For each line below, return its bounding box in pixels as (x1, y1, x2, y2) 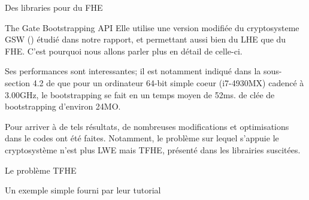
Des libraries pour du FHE (5, 1, 103, 13)
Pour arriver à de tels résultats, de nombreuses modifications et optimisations (5, 120, 289, 132)
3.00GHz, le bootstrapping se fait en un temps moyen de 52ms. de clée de (5, 88, 275, 101)
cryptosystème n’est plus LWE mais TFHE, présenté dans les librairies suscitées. (5, 143, 301, 156)
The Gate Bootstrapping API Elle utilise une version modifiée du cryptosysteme (5, 21, 299, 34)
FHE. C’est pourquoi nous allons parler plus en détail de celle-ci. (5, 44, 243, 57)
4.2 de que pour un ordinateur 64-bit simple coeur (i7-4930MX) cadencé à (32, 76, 304, 89)
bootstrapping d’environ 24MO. (5, 100, 121, 113)
